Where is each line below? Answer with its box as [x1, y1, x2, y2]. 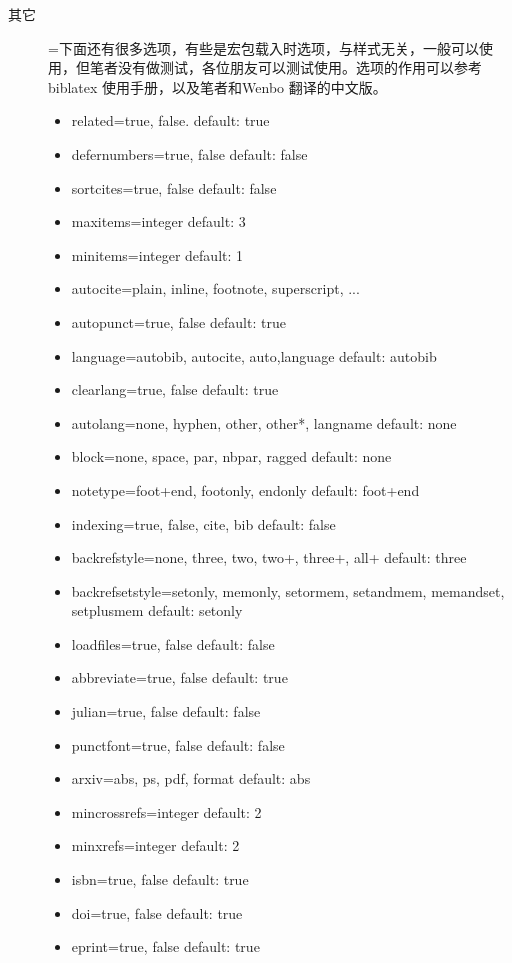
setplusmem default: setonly [71, 600, 243, 621]
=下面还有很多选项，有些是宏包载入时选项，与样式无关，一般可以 [48, 37, 479, 58]
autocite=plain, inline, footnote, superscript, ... [71, 278, 360, 299]
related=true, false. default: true [71, 110, 270, 131]
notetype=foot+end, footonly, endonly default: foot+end [71, 479, 420, 500]
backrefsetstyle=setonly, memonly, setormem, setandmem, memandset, [71, 580, 505, 601]
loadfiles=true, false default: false [71, 633, 275, 654]
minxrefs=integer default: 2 [71, 835, 240, 856]
